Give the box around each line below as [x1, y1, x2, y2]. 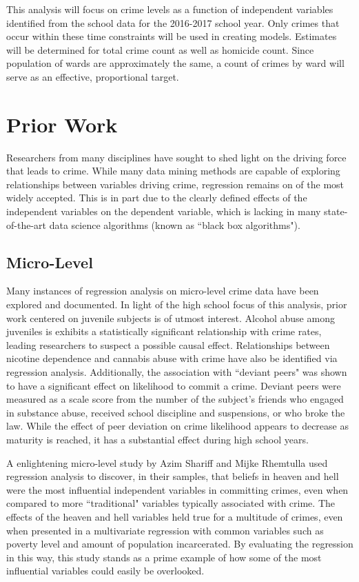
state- [324, 204, 348, 219]
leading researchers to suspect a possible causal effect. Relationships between [6, 337, 330, 352]
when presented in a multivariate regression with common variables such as [6, 523, 324, 537]
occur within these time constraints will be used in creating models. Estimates [6, 29, 337, 43]
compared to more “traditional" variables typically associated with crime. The [6, 496, 335, 510]
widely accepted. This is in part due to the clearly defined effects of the [6, 190, 307, 205]
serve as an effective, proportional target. [6, 69, 179, 83]
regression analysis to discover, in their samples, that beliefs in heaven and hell [6, 469, 339, 483]
